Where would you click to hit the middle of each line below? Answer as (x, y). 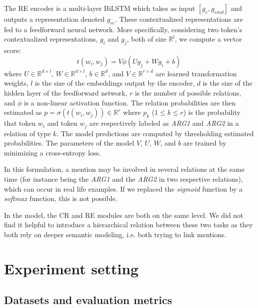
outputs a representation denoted (54, 19)
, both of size (147, 39)
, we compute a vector (208, 39)
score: (13, 50)
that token (20, 123)
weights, (16, 83)
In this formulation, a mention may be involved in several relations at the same (124, 169)
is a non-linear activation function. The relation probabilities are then (130, 102)
